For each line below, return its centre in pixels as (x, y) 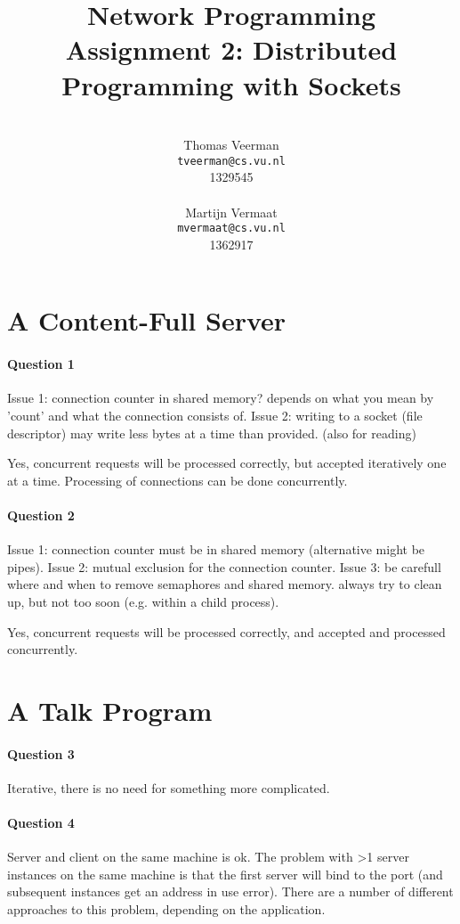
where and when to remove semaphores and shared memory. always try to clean (225, 584)
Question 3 (41, 753)
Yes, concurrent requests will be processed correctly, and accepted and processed (226, 631)
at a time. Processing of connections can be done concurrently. (178, 480)
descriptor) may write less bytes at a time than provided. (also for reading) (212, 433)
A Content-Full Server (147, 320)
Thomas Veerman (231, 145)
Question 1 (41, 364)
